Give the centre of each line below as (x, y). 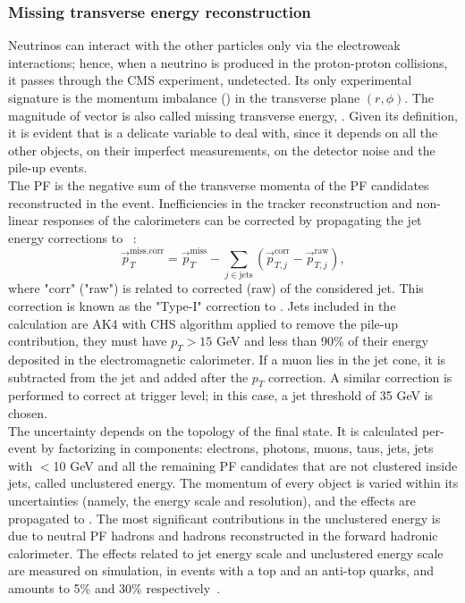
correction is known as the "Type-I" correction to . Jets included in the (202, 305)
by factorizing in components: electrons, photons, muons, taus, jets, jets (237, 448)
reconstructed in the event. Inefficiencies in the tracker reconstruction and (210, 202)
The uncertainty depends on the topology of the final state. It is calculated (213, 430)
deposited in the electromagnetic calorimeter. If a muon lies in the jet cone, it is (227, 359)
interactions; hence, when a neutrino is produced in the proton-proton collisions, (228, 62)
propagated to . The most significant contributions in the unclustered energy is (224, 518)
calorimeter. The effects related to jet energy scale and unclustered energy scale (226, 553)
